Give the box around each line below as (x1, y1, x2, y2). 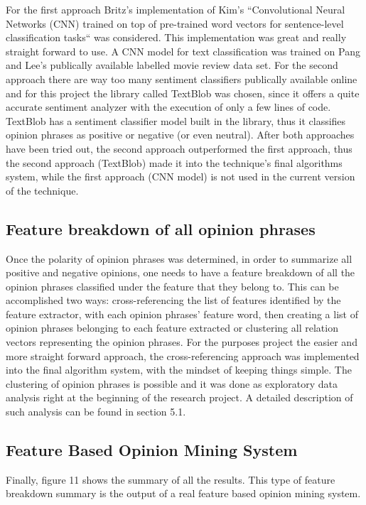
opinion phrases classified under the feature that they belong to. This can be (6, 278, 339, 293)
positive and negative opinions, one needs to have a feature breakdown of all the (6, 265, 355, 280)
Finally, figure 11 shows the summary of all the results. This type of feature (6, 472, 335, 487)
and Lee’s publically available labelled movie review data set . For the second (6, 58, 338, 72)
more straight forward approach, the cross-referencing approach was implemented (6, 348, 360, 363)
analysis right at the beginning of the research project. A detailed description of (6, 390, 353, 405)
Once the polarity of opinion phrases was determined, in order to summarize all (6, 251, 352, 266)
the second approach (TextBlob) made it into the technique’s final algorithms (6, 155, 343, 170)
